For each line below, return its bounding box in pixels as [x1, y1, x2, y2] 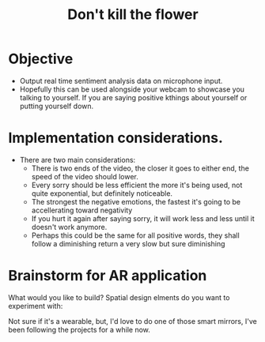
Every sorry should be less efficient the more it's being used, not [31, 180, 243, 190]
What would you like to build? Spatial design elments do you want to [8, 292, 230, 302]
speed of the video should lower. [31, 171, 138, 181]
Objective [8, 50, 74, 68]
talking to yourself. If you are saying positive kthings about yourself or [19, 92, 248, 102]
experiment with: [8, 301, 63, 310]
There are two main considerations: [19, 155, 136, 164]
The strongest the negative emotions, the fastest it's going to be [31, 197, 241, 206]
